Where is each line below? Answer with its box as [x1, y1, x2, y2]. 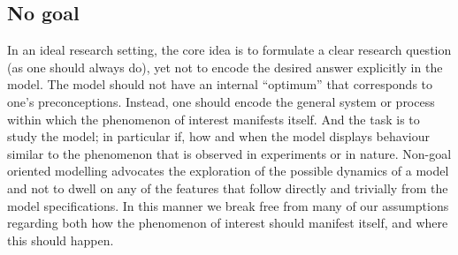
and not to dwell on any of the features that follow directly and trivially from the [7, 178, 448, 197]
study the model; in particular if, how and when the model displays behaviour [7, 127, 430, 146]
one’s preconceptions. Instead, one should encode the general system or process [7, 92, 435, 110]
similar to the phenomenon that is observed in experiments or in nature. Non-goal [7, 144, 452, 162]
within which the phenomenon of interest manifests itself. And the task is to [7, 109, 420, 128]
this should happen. [7, 230, 114, 249]
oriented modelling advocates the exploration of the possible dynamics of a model [7, 161, 449, 180]
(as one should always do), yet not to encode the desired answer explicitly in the [7, 57, 443, 76]
